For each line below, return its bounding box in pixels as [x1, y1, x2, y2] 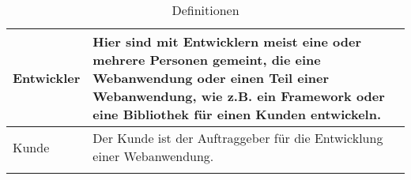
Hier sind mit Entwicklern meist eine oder [92, 32, 362, 51]
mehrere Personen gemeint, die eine [92, 51, 321, 69]
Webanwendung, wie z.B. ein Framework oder [92, 87, 385, 105]
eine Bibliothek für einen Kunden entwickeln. [92, 105, 382, 123]
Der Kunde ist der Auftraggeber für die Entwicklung [92, 129, 383, 147]
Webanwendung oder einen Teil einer [92, 69, 330, 87]
